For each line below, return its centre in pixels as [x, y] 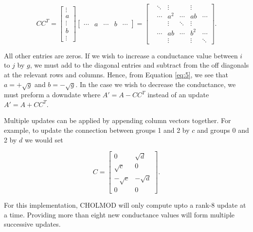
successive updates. [32, 224]
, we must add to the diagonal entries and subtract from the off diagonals [139, 65]
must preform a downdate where [52, 95]
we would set [44, 139]
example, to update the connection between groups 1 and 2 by [97, 130]
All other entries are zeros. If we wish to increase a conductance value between [121, 55]
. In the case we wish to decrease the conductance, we [156, 84]
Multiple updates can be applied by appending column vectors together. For [117, 120]
